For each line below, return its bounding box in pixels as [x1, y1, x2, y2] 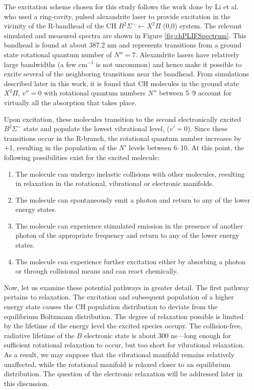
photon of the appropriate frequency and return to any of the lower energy [15, 230, 239, 240]
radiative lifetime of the [4, 330, 74, 340]
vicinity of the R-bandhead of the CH [4, 21, 116, 31]
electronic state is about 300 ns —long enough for [84, 330, 231, 340]
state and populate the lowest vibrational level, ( [23, 123, 170, 134]
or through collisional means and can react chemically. [15, 266, 178, 276]
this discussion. [4, 378, 49, 388]
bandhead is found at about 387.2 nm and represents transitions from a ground [4, 40, 242, 50]
